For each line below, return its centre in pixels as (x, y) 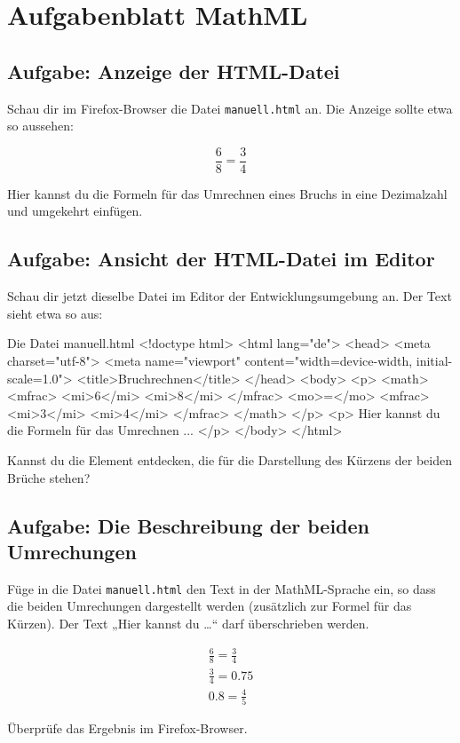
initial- (434, 361)
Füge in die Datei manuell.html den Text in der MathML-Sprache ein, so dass (222, 588)
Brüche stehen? (49, 477)
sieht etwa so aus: (55, 313)
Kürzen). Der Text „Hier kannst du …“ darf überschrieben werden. (188, 624)
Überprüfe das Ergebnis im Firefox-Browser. (127, 728)
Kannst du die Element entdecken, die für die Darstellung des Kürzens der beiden (230, 460)
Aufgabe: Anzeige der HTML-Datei (174, 71)
